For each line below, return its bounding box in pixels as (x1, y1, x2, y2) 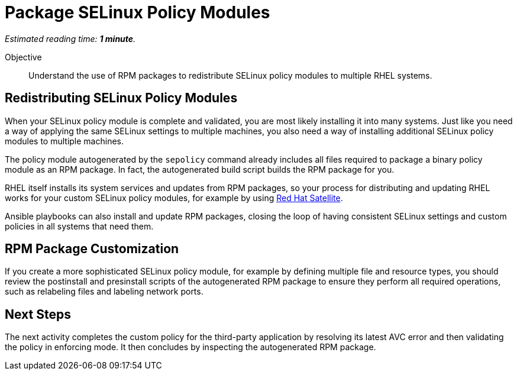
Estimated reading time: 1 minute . (5, 33, 136, 44)
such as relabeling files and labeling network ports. (5, 286, 203, 297)
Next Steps (5, 306, 71, 322)
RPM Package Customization (5, 241, 179, 257)
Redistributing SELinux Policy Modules (5, 90, 238, 106)
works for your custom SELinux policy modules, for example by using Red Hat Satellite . (5, 192, 343, 203)
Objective (5, 51, 42, 62)
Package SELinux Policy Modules (5, 2, 270, 22)
